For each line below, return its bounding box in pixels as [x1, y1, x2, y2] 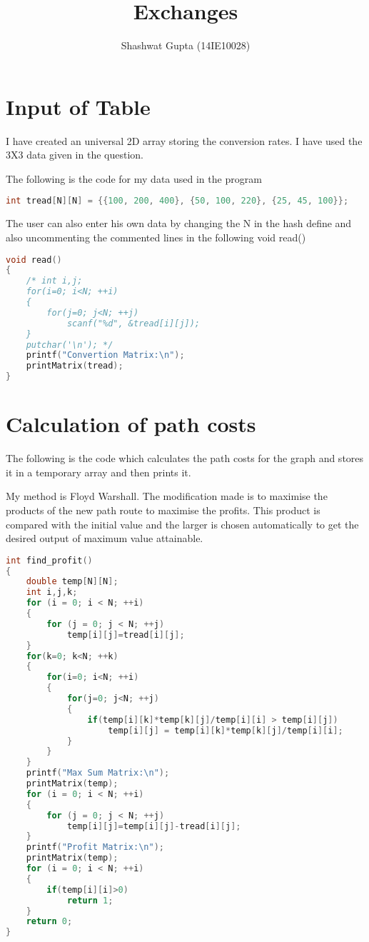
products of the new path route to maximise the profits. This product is [6, 502, 320, 517]
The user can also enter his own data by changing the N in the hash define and [6, 216, 352, 231]
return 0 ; [26, 916, 73, 927]
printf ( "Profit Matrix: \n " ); [26, 842, 164, 853]
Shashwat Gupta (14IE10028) [121, 38, 251, 53]
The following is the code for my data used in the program [6, 171, 262, 186]
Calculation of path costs [6, 409, 256, 439]
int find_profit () [6, 555, 93, 566]
